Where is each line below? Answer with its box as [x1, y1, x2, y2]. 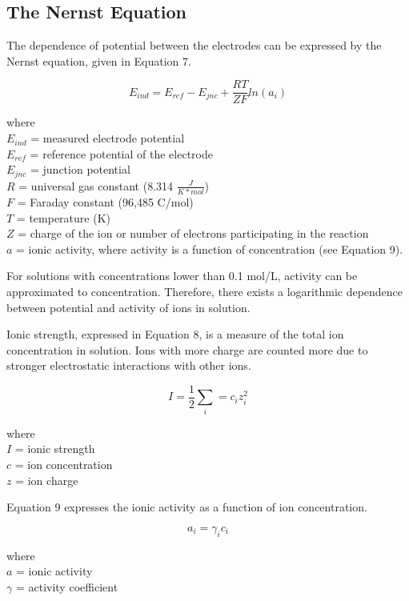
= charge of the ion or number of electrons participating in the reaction [18, 225, 369, 242]
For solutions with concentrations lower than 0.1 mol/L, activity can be [6, 267, 358, 284]
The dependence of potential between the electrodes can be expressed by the [6, 37, 382, 54]
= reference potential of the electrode [30, 145, 213, 162]
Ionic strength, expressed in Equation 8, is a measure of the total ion [6, 326, 344, 343]
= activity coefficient [15, 578, 118, 595]
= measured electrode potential [30, 130, 185, 146]
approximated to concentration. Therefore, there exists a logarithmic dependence [6, 282, 403, 299]
